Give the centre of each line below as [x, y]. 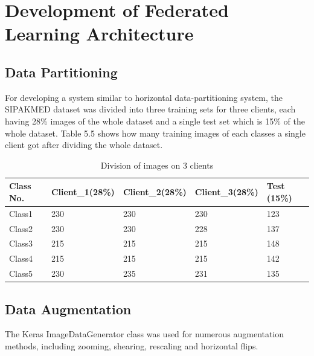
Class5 [21, 273]
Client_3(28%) [226, 192]
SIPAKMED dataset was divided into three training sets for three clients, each [150, 109]
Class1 [21, 213]
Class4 [21, 258]
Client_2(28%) [155, 192]
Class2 [21, 228]
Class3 [21, 243]
